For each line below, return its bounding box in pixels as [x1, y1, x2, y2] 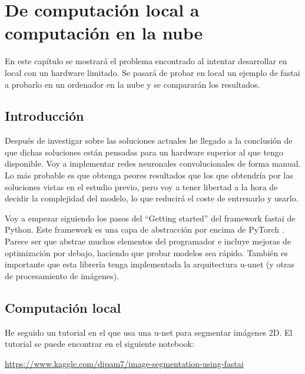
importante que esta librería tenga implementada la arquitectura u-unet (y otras [5, 258, 294, 270]
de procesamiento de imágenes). [5, 269, 119, 282]
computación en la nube [5, 21, 203, 45]
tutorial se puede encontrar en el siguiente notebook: [5, 337, 194, 350]
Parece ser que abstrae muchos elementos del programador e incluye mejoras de [5, 235, 291, 247]
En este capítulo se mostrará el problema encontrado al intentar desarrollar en [5, 55, 287, 67]
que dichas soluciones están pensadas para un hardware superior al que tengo [5, 145, 283, 158]
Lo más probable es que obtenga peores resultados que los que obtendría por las [5, 169, 293, 181]
